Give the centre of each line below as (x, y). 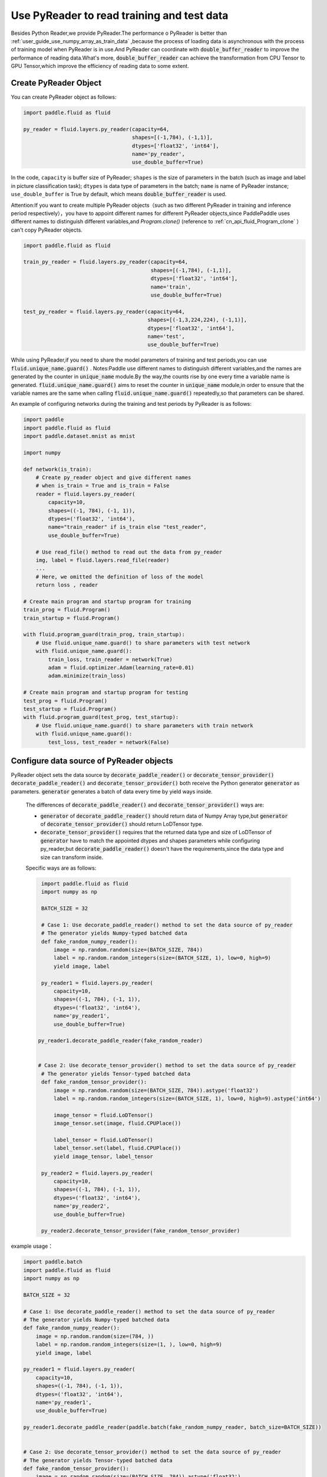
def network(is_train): (58, 469)
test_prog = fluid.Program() (65, 701)
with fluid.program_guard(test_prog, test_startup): (101, 717)
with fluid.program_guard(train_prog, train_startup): (104, 635)
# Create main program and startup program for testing (106, 692)
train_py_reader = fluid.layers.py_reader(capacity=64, (106, 262)
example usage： (32, 1246)
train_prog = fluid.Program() (67, 610)
